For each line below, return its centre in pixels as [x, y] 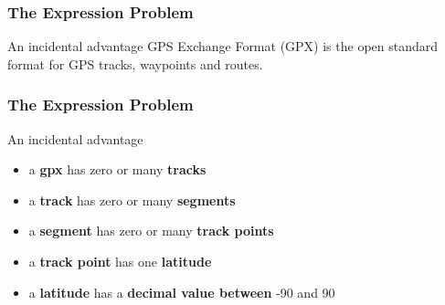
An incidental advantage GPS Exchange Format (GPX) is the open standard [223, 46]
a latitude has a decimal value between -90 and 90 [182, 292]
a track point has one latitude [120, 261]
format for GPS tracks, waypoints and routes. [135, 63]
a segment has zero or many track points [151, 231]
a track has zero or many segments [132, 200]
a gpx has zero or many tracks [117, 169]
